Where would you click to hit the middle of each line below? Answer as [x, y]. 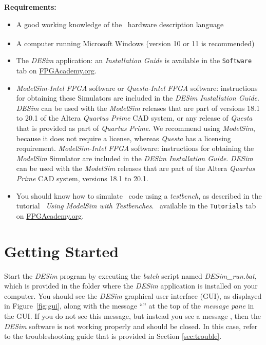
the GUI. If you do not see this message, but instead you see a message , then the [132, 315]
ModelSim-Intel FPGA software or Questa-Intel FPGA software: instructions [137, 88]
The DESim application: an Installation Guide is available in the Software [134, 60]
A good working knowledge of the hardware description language [120, 24]
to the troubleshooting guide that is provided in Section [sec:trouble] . [113, 336]
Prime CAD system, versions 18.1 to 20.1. [82, 178]
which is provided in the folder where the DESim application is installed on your [131, 286]
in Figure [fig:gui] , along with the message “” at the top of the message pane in [129, 306]
